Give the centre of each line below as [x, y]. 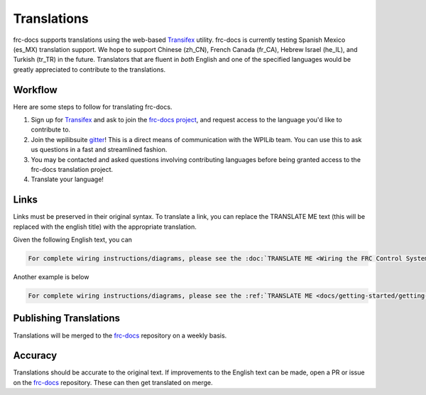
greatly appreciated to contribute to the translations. [89, 69]
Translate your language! [67, 179]
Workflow [35, 90]
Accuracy [35, 356]
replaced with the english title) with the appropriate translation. [105, 227]
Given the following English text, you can [73, 240]
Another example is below [51, 277]
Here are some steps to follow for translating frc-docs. [93, 107]
